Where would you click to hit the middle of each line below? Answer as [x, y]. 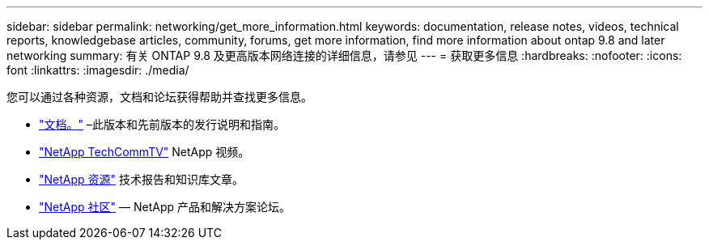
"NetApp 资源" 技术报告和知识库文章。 [142, 179]
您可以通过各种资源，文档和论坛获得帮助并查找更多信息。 [159, 97]
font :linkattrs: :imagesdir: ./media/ [98, 70]
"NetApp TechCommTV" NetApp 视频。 [144, 152]
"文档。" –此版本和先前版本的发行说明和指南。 [162, 124]
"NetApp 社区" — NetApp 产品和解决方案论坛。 [165, 207]
